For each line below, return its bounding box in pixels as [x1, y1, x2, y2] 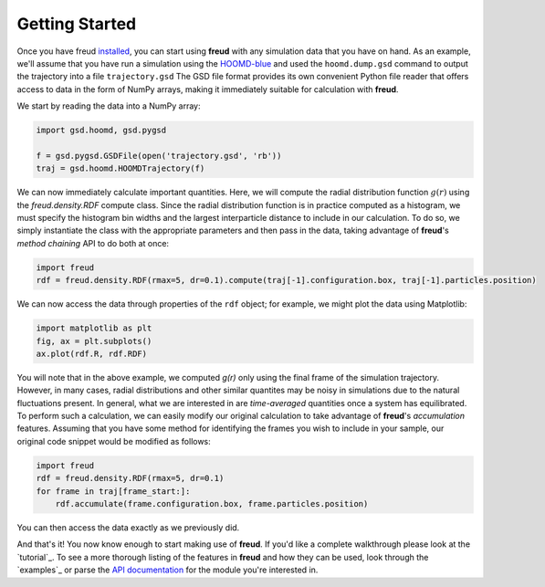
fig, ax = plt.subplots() [36, 336, 152, 346]
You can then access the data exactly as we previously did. [16, 522, 240, 533]
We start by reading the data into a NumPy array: [16, 100, 201, 111]
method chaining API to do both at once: [16, 237, 169, 248]
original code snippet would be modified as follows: [16, 435, 212, 446]
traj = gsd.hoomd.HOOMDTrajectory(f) [36, 163, 205, 173]
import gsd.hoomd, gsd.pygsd [36, 125, 167, 136]
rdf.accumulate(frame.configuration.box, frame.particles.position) [55, 498, 369, 509]
